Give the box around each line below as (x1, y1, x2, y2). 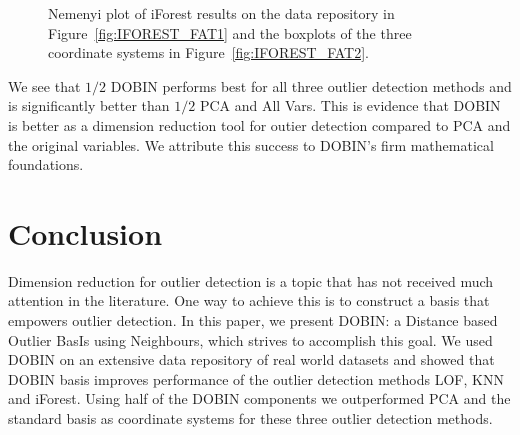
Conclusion (8, 212, 163, 253)
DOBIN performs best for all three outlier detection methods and (110, 75, 512, 96)
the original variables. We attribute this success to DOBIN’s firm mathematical (8, 134, 494, 155)
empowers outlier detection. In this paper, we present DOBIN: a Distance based (8, 310, 498, 331)
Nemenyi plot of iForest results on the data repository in (48, 3, 395, 23)
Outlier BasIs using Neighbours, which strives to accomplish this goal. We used (8, 329, 493, 350)
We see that (8, 75, 81, 96)
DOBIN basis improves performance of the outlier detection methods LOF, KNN (8, 368, 504, 389)
